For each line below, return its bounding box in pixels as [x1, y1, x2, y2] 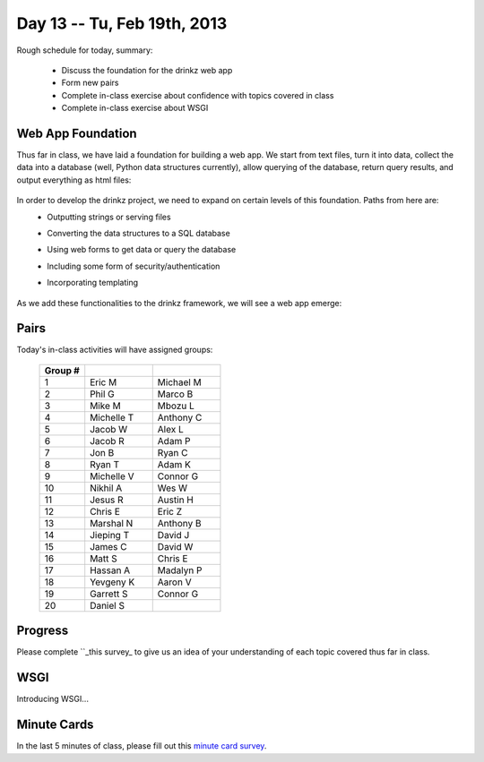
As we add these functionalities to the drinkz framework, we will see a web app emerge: [16, 297, 342, 308]
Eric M [90, 376, 117, 389]
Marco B [157, 388, 194, 400]
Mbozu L [157, 399, 194, 412]
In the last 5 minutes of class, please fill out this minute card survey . [16, 741, 267, 751]
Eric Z [157, 505, 183, 518]
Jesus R [90, 493, 124, 506]
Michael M [157, 376, 202, 389]
